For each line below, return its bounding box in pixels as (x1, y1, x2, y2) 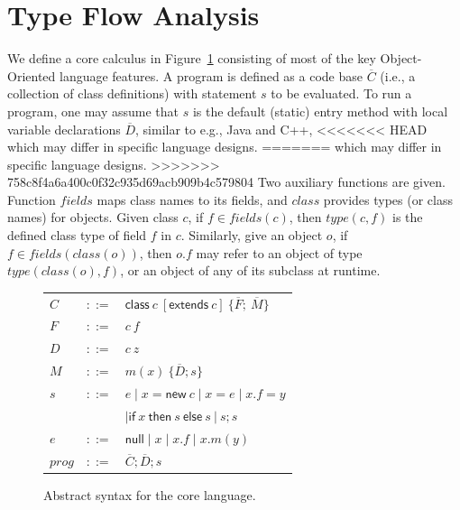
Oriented (7, 66, 56, 85)
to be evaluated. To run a (271, 84, 412, 103)
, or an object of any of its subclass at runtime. (120, 261, 381, 280)
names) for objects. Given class (7, 208, 179, 227)
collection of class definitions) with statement (7, 84, 257, 103)
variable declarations (7, 119, 121, 138)
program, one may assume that (7, 101, 179, 120)
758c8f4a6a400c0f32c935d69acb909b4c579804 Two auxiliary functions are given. (7, 172, 446, 191)
